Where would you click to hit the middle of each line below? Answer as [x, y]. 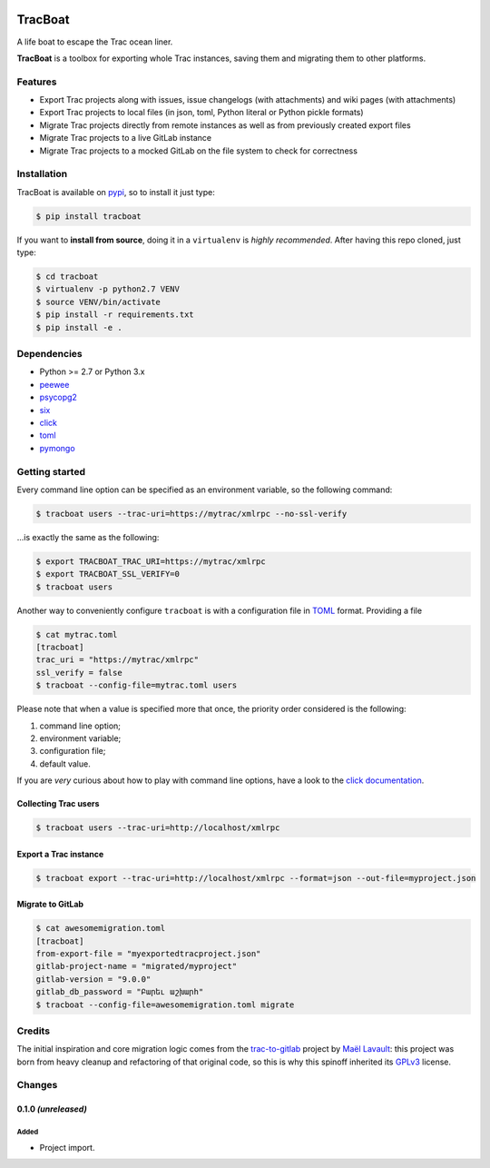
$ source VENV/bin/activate [98, 302]
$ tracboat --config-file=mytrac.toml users [137, 685]
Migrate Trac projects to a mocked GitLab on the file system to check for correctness [199, 151]
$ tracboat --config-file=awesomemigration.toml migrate [165, 1005]
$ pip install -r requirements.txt [115, 315]
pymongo [58, 448]
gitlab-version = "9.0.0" [93, 979]
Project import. [67, 1147]
